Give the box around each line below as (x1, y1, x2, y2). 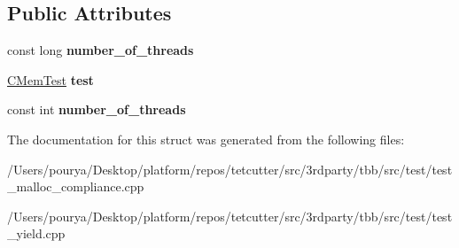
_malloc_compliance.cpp (7, 177, 144, 196)
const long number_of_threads (7, 41, 194, 59)
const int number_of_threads (7, 100, 186, 119)
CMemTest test (7, 70, 94, 89)
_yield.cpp (7, 224, 66, 243)
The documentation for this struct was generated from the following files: (7, 129, 405, 148)
